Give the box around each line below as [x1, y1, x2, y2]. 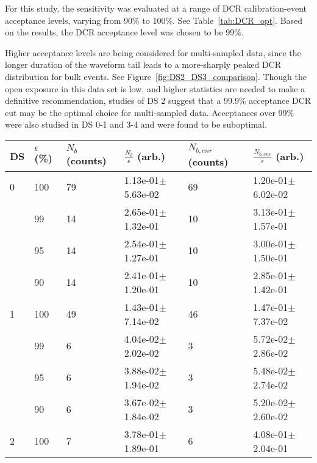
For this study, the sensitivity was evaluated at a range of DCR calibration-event [5, 2, 307, 14]
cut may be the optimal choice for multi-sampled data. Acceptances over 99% [5, 106, 294, 118]
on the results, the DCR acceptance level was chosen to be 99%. [5, 26, 244, 38]
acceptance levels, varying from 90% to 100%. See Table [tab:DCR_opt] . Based [5, 13, 303, 26]
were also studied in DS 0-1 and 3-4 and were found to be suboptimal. [5, 118, 267, 131]
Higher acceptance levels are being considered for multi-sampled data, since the [5, 46, 301, 59]
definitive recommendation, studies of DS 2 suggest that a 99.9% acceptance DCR [5, 94, 312, 107]
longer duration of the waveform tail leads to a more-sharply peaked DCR [5, 58, 282, 71]
